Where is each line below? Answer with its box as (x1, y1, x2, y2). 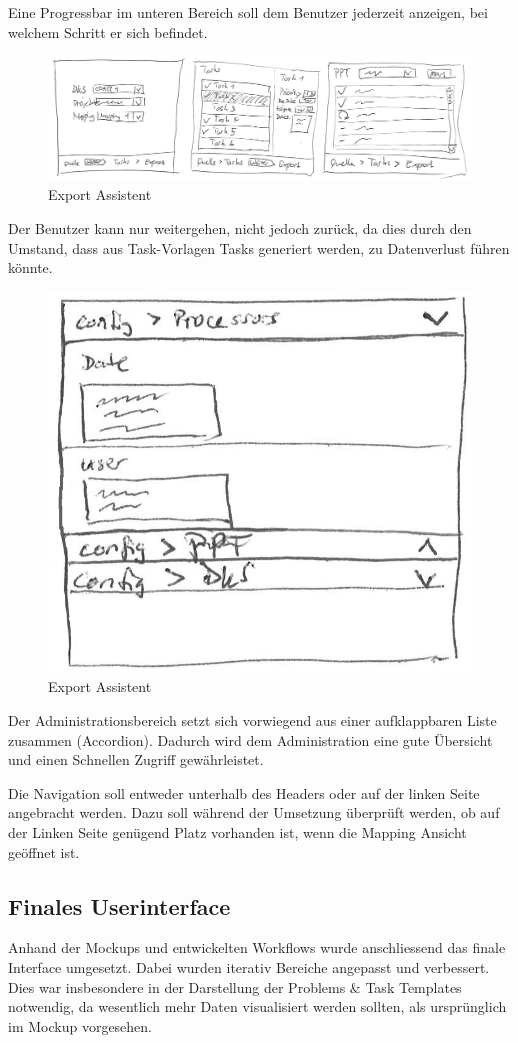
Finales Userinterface (8, 890, 231, 921)
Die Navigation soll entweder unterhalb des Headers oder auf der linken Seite (8, 782, 480, 803)
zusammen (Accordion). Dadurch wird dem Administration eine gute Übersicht (8, 729, 493, 750)
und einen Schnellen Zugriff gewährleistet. (8, 749, 264, 770)
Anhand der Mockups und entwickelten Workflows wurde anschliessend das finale (8, 937, 506, 958)
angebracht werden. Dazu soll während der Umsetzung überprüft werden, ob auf (8, 802, 500, 823)
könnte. (8, 257, 53, 278)
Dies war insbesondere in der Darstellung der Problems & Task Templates (8, 976, 462, 997)
